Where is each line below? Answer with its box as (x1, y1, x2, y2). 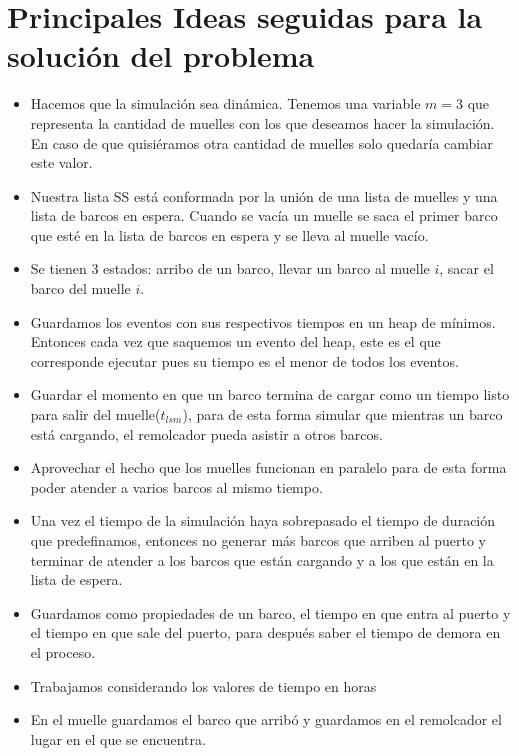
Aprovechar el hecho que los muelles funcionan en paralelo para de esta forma (30, 457, 507, 478)
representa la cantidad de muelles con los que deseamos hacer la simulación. (30, 112, 495, 133)
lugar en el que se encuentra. (30, 728, 206, 749)
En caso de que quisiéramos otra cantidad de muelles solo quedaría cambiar (30, 132, 493, 153)
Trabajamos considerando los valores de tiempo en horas (30, 675, 377, 696)
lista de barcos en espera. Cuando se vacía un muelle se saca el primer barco (30, 205, 498, 226)
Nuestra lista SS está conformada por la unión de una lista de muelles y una (30, 185, 498, 206)
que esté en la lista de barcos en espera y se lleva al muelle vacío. (30, 224, 429, 245)
